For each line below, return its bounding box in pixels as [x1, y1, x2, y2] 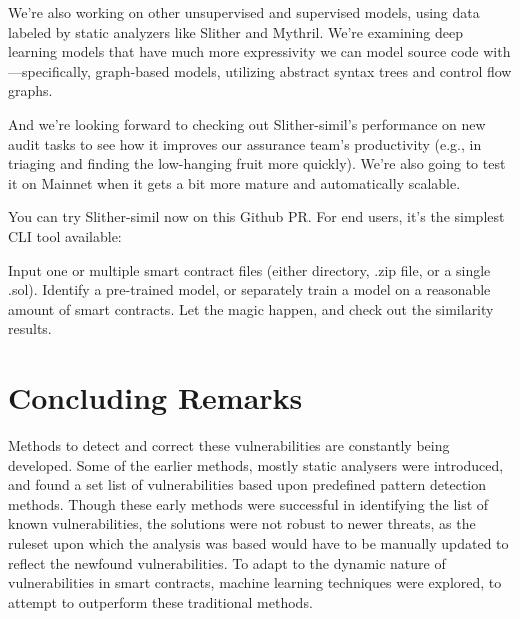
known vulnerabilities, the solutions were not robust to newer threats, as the [8, 513, 476, 534]
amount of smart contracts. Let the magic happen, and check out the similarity [8, 298, 494, 319]
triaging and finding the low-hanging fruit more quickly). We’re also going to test [8, 153, 506, 174]
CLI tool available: [8, 225, 122, 246]
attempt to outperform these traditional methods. [8, 591, 313, 612]
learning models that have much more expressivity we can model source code [8, 41, 479, 62]
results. [8, 318, 52, 339]
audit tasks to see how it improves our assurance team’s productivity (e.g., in [8, 133, 482, 154]
